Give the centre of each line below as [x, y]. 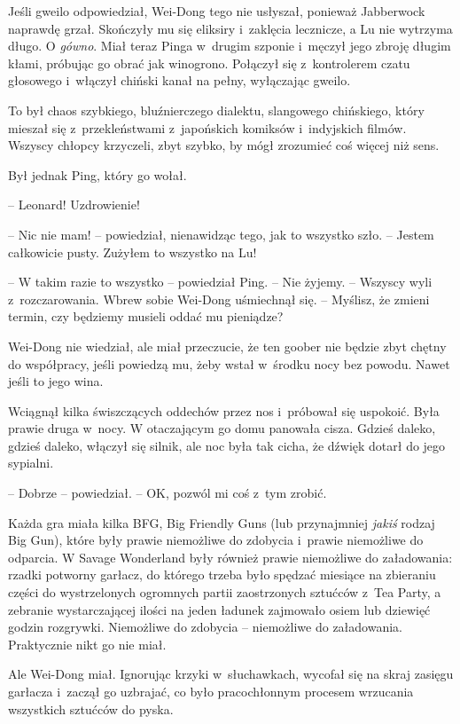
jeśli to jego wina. [56, 381]
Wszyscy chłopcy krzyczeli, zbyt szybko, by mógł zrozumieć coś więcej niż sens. [224, 145]
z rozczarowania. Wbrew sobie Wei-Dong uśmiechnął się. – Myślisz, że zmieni [219, 299]
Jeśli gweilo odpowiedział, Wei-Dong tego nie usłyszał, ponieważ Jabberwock [217, 11]
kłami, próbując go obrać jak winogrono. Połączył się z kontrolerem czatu [209, 63]
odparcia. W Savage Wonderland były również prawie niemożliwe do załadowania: [230, 557]
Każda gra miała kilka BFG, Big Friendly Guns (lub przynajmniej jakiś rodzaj [222, 522]
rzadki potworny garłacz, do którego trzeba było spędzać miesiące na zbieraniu [222, 574]
